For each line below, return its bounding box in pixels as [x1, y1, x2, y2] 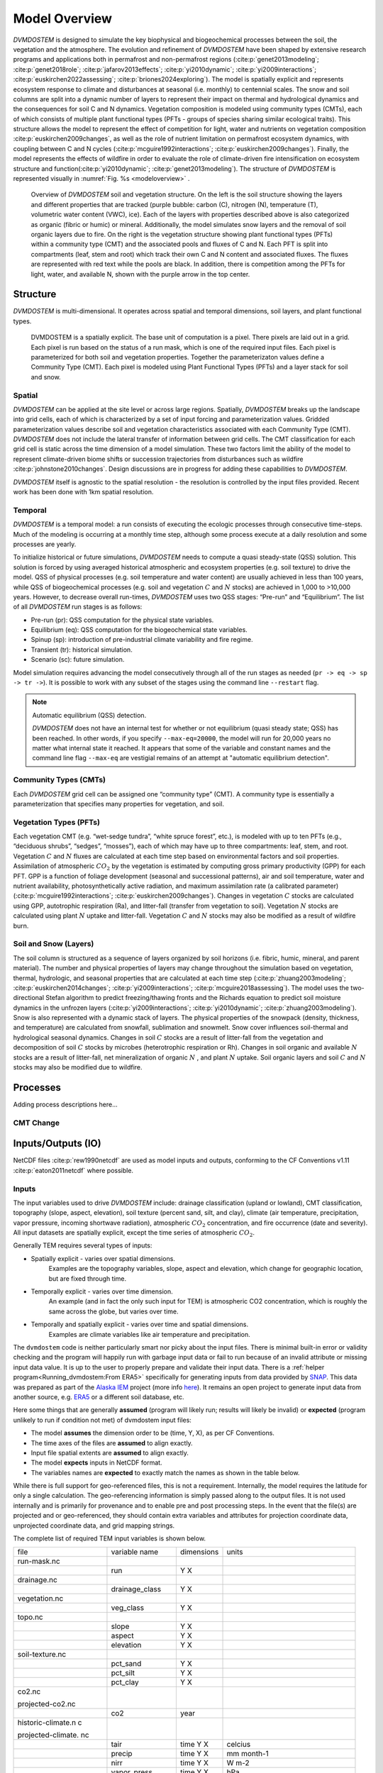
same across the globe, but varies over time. [48, 1307, 179, 1316]
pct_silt [111, 1668, 135, 1678]
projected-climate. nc [17, 1730, 89, 1740]
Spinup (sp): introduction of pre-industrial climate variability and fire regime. [30, 635, 253, 644]
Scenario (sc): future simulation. [30, 655, 125, 664]
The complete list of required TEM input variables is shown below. [13, 1534, 206, 1543]
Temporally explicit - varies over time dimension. [30, 1287, 173, 1296]
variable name [111, 1547, 159, 1557]
